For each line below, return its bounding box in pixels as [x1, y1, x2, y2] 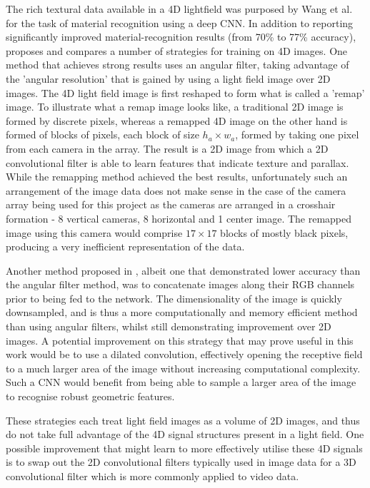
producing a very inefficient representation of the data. [6, 239, 245, 254]
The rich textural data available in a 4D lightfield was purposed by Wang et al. [6, 1, 353, 16]
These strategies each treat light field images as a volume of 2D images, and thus [6, 412, 360, 427]
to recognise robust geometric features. [6, 389, 175, 404]
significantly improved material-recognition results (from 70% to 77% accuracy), [6, 29, 356, 44]
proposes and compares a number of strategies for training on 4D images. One [6, 43, 348, 58]
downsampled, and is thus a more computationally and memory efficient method [6, 305, 358, 320]
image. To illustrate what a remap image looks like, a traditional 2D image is [6, 99, 344, 114]
